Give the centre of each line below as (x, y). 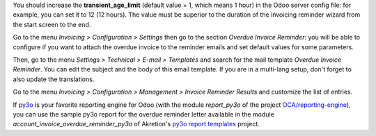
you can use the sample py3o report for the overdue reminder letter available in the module (143, 114)
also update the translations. (54, 79)
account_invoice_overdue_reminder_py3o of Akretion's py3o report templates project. (136, 124)
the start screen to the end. (52, 24)
